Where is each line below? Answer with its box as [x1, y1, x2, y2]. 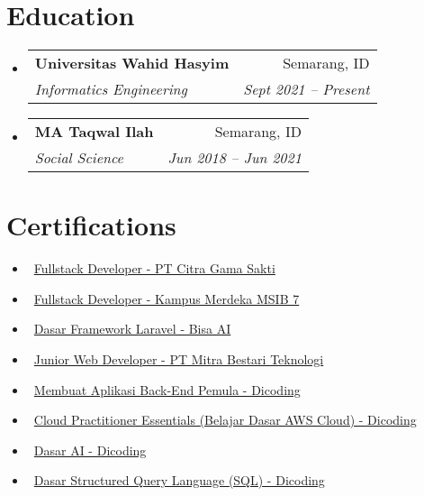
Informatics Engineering [34, 78, 187, 100]
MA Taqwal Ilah [34, 121, 154, 142]
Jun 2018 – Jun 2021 [167, 147, 302, 169]
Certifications [6, 207, 176, 243]
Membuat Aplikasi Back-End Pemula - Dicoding [33, 380, 301, 399]
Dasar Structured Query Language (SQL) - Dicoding [33, 471, 325, 490]
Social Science [34, 147, 123, 169]
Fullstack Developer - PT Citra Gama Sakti [33, 259, 275, 278]
